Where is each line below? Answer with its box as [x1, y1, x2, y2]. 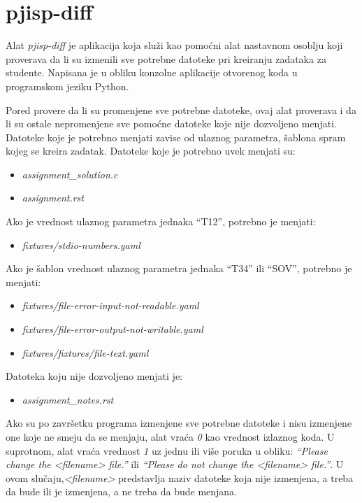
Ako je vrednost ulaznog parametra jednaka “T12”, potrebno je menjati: [6, 214, 316, 229]
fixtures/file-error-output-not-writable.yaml [22, 322, 203, 336]
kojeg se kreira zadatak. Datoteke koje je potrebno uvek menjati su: [6, 143, 296, 158]
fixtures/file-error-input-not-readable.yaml [22, 298, 199, 313]
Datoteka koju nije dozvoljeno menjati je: [6, 369, 182, 383]
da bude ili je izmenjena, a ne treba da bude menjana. [6, 484, 238, 499]
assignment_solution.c [22, 167, 118, 181]
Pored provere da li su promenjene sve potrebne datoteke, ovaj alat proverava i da [6, 102, 356, 117]
